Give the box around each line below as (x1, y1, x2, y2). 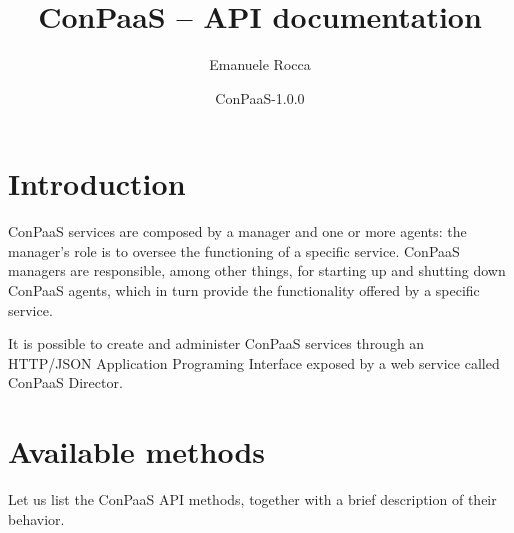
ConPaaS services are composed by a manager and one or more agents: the (8, 221, 467, 242)
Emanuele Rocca (209, 54, 311, 75)
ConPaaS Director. (8, 372, 123, 393)
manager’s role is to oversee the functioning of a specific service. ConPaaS (8, 240, 460, 261)
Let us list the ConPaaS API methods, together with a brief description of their (8, 489, 497, 510)
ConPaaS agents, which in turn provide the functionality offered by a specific (8, 280, 480, 301)
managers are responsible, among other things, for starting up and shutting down (8, 260, 506, 281)
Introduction (8, 163, 186, 204)
